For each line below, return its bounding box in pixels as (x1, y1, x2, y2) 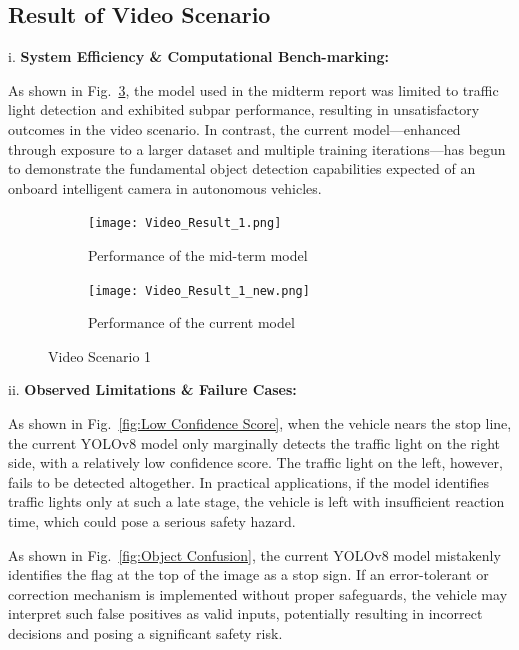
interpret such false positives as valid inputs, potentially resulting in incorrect (8, 603, 483, 624)
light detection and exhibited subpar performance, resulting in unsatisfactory (8, 99, 480, 120)
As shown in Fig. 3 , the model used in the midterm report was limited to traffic (8, 79, 499, 100)
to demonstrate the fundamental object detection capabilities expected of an (8, 158, 476, 179)
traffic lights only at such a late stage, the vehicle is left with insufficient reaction (8, 491, 505, 512)
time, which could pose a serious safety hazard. (8, 511, 296, 532)
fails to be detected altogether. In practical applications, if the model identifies (8, 471, 489, 492)
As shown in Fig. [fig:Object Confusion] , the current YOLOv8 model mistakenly (8, 544, 501, 565)
